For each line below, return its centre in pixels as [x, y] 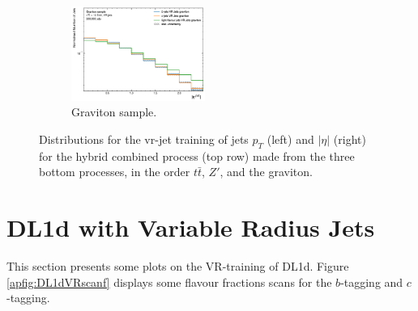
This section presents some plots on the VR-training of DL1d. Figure [178, 266]
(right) [350, 139]
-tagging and [372, 282]
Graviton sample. [114, 112]
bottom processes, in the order [115, 172]
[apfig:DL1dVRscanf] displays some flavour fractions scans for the [169, 282]
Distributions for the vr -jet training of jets [144, 139]
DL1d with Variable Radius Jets [191, 227]
